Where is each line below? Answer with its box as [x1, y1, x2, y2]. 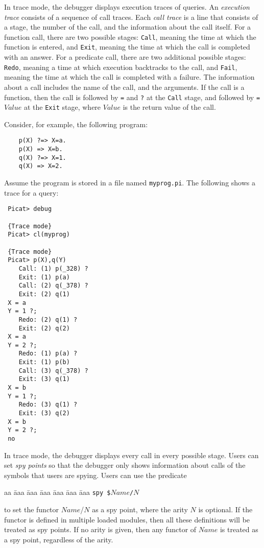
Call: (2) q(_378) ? [18, 282, 88, 290]
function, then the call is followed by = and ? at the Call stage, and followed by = [4, 91, 260, 102]
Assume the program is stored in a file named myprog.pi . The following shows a [4, 177, 255, 188]
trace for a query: [4, 187, 59, 198]
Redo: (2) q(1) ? [18, 316, 78, 323]
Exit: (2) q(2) [18, 324, 70, 332]
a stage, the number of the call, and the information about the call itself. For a [4, 21, 251, 32]
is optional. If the [198, 504, 253, 515]
